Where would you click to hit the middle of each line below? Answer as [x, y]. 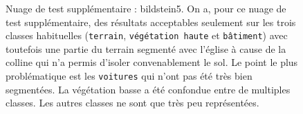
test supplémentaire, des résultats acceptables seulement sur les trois [151, 22]
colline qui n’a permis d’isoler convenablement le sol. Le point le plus [152, 62]
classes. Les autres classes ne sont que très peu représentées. [132, 103]
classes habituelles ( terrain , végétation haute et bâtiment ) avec [147, 35]
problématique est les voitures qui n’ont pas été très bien [129, 76]
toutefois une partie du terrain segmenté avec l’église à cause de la [146, 48]
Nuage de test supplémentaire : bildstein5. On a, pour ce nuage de [146, 8]
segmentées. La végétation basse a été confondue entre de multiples [148, 89]
